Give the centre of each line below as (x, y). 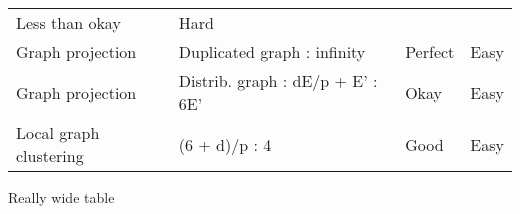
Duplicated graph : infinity (272, 51)
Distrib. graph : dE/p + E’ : (278, 80)
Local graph (58, 132)
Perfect (430, 51)
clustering (50, 155)
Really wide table (61, 197)
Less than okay (68, 22)
